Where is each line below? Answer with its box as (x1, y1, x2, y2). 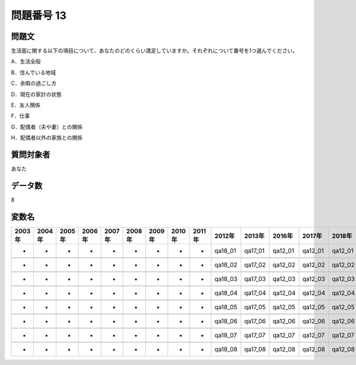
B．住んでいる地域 (11, 69, 56, 76)
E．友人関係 (11, 101, 41, 109)
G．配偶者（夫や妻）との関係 (11, 123, 83, 130)
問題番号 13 (11, 9, 66, 22)
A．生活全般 (11, 58, 41, 65)
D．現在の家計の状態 (11, 91, 62, 98)
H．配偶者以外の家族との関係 (11, 134, 83, 142)
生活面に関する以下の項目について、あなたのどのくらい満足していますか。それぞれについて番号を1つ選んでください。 (11, 47, 298, 55)
